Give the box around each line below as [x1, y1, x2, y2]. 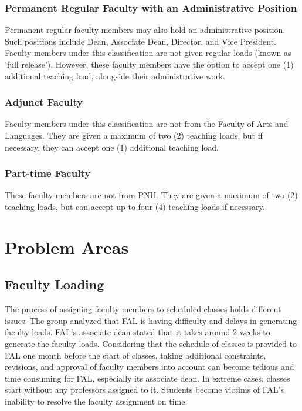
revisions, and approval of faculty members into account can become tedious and [5, 360, 294, 373]
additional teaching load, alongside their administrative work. [5, 69, 226, 82]
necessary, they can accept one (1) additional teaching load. [5, 141, 219, 153]
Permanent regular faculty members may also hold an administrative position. [5, 24, 286, 36]
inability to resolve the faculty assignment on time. [5, 395, 188, 407]
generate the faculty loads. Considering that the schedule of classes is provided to [5, 337, 297, 349]
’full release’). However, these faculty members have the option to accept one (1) [5, 58, 294, 70]
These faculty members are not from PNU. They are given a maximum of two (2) [5, 189, 298, 201]
